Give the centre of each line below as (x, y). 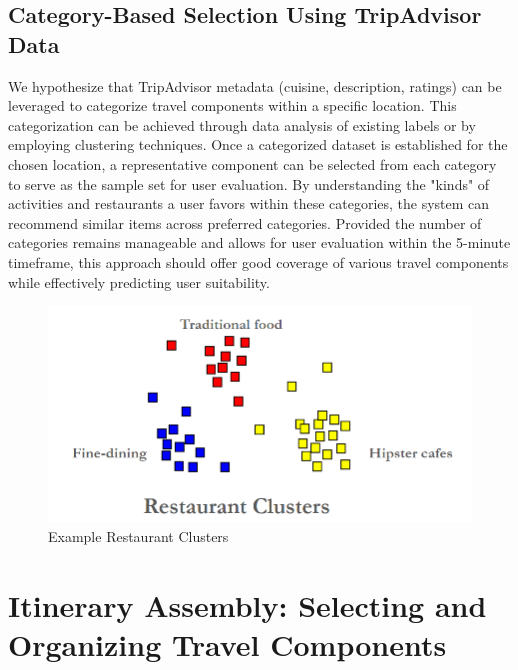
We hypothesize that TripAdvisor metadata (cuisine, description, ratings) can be (255, 85)
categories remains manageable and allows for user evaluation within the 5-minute (259, 242)
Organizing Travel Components (227, 643)
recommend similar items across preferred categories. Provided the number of (245, 222)
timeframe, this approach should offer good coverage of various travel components (258, 261)
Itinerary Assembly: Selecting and (247, 604)
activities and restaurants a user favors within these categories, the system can (249, 203)
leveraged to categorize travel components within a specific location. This (232, 105)
